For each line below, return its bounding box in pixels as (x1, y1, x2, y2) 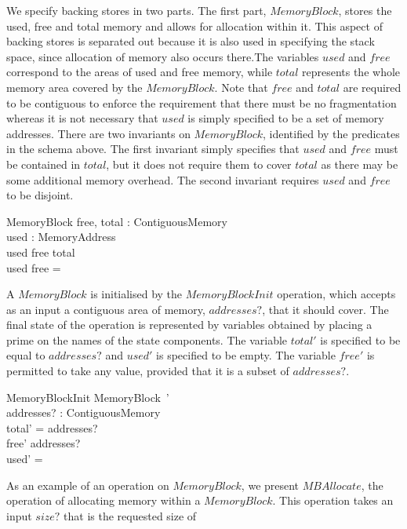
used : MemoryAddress (6, 228, 116, 245)
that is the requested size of (64, 507, 197, 524)
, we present (241, 476, 300, 493)
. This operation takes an (272, 492, 394, 509)
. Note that (214, 78, 268, 95)
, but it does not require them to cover (106, 155, 292, 172)
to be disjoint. (6, 187, 74, 203)
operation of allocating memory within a (6, 492, 201, 509)
